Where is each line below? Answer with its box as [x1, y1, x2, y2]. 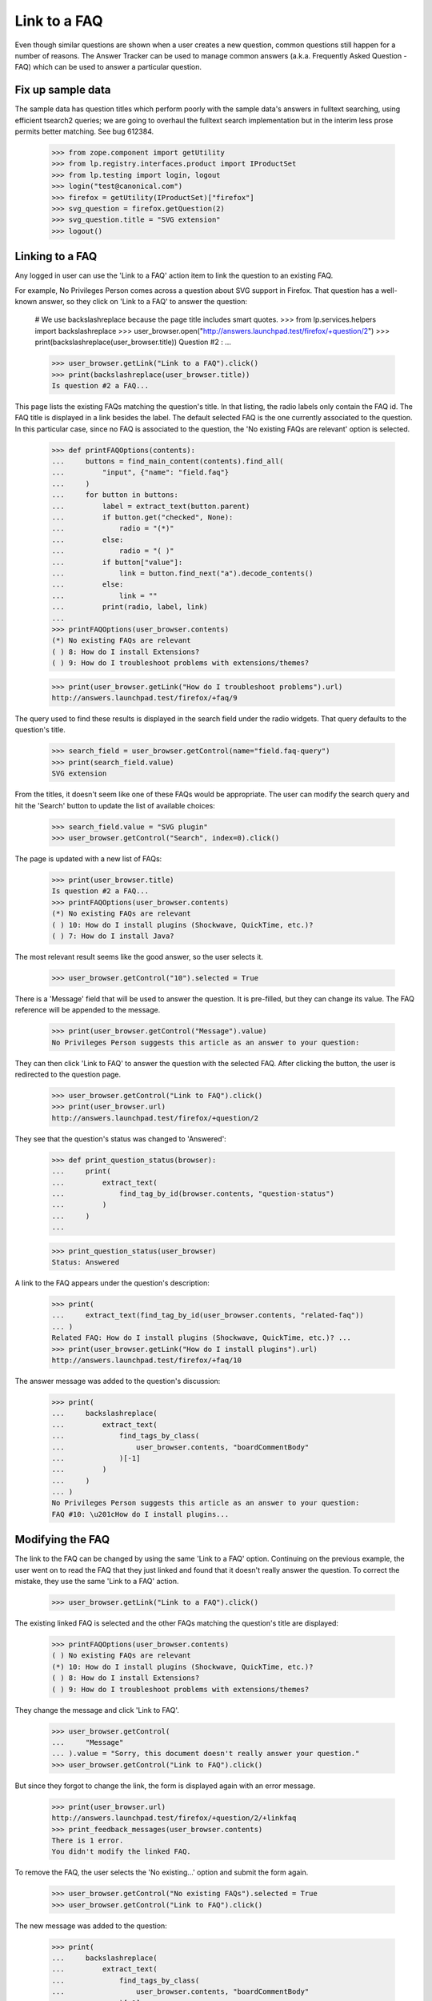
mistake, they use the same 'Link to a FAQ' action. [14, 1577, 179, 1586]
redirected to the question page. [14, 1069, 122, 1079]
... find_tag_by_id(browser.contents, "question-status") [51, 1189, 335, 1198]
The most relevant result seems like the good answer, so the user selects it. [14, 952, 264, 961]
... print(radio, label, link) [51, 603, 208, 612]
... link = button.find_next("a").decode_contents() [51, 569, 314, 578]
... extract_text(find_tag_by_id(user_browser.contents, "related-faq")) [51, 1311, 364, 1320]
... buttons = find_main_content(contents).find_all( [51, 457, 284, 466]
